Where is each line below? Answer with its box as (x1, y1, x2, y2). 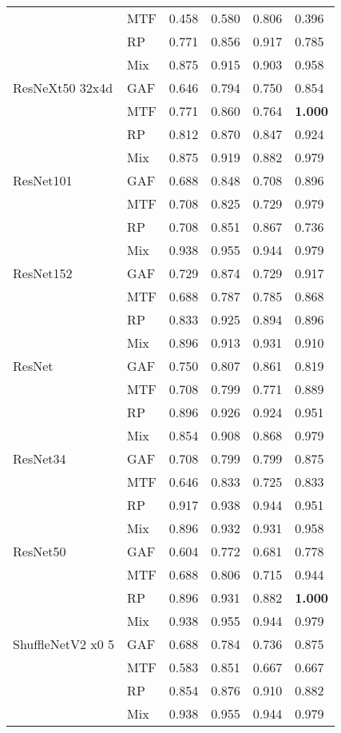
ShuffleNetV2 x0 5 (13, 635, 115, 653)
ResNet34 (13, 449, 66, 468)
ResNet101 (13, 171, 73, 189)
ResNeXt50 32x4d (13, 78, 113, 97)
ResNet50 (13, 542, 66, 560)
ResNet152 (13, 264, 73, 282)
